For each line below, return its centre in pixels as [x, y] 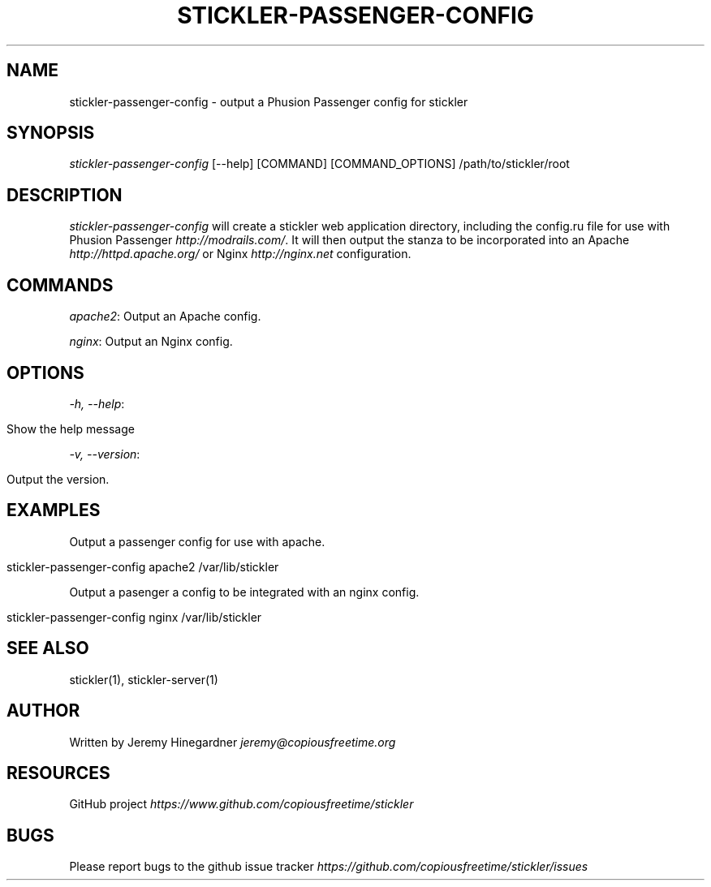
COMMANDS [60, 285]
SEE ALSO [48, 648]
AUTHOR [43, 711]
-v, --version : [105, 454]
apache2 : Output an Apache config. [165, 316]
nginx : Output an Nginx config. [151, 342]
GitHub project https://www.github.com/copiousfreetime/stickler [241, 804]
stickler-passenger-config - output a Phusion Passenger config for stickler [269, 101]
